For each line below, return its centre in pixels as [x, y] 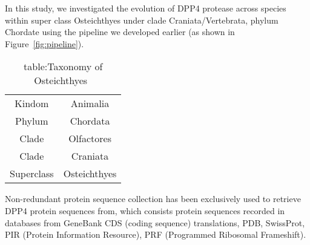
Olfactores [90, 139]
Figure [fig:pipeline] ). [45, 43]
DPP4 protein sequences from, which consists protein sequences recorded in [145, 210]
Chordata [90, 121]
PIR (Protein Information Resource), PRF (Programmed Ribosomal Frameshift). [156, 234]
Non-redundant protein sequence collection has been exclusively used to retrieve [153, 199]
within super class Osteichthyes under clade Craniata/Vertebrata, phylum [142, 20]
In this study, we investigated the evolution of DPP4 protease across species [146, 8]
